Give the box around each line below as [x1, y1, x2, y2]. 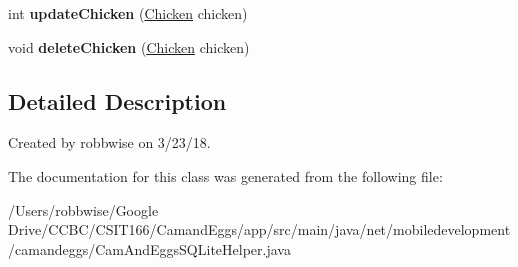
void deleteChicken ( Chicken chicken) [8, 36, 250, 57]
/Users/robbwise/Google [8, 199, 159, 220]
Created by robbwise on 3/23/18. [8, 132, 211, 153]
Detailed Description [8, 85, 227, 116]
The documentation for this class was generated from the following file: [8, 165, 443, 186]
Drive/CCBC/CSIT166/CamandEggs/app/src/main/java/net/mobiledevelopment [8, 219, 511, 240]
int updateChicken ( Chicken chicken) [8, 3, 248, 23]
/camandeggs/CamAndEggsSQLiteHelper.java [8, 238, 291, 259]
